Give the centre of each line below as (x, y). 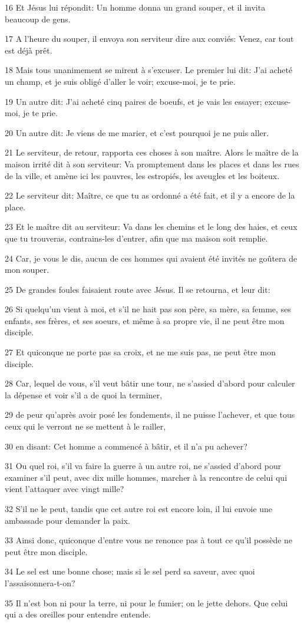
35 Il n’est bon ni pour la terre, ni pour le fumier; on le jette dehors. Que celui (146, 602)
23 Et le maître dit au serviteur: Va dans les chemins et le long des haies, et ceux (151, 227)
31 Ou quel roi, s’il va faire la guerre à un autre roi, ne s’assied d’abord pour (143, 466)
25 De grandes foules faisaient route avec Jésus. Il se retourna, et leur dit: (138, 289)
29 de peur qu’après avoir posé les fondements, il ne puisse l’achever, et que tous (150, 415)
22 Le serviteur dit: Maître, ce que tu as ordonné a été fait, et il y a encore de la (150, 195)
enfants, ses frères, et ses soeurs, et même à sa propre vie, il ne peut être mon (145, 320)
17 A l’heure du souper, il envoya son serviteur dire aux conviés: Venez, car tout (149, 39)
